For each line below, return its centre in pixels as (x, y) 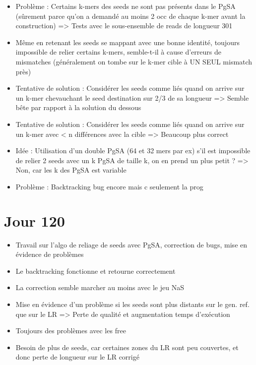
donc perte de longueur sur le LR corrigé (77, 357)
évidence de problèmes (50, 254)
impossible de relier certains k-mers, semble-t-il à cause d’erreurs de (118, 52)
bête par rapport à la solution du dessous (78, 107)
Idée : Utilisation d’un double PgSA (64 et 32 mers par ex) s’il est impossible (133, 151)
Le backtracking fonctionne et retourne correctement (96, 271)
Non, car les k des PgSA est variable (71, 170)
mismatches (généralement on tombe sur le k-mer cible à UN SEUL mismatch (134, 61)
